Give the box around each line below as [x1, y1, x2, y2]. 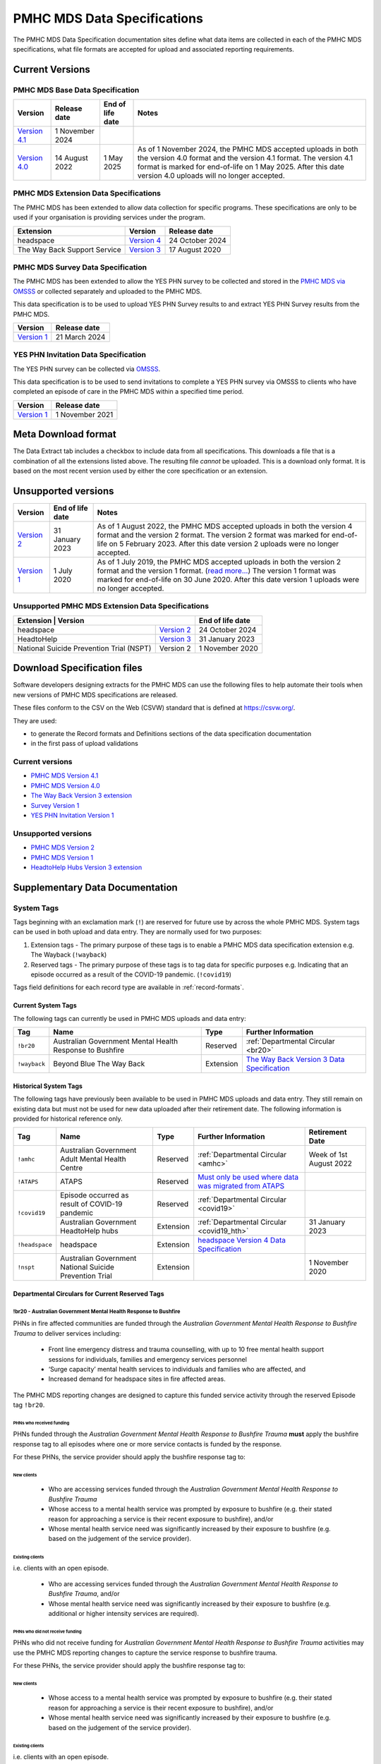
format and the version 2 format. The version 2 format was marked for [97, 530, 330, 540]
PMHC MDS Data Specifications [13, 11, 204, 26]
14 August [54, 153, 88, 163]
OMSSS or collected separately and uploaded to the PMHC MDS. [13, 286, 202, 296]
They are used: [13, 716, 57, 725]
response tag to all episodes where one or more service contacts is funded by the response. [13, 1439, 282, 1448]
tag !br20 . [13, 1401, 45, 1409]
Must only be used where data [198, 1172, 299, 1182]
